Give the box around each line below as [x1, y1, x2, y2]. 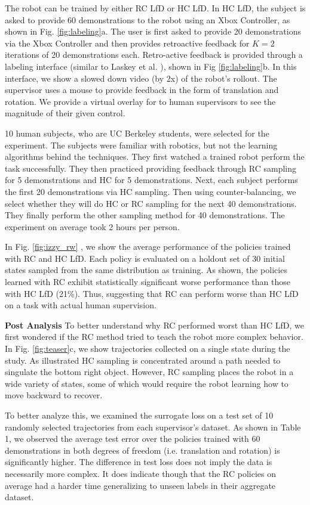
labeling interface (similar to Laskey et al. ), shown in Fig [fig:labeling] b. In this [5, 60, 297, 72]
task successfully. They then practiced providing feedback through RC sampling [5, 162, 296, 174]
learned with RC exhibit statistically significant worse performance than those [5, 275, 290, 288]
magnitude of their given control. [5, 107, 125, 119]
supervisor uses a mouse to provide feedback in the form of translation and [5, 83, 279, 96]
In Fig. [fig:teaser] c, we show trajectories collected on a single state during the [5, 342, 290, 355]
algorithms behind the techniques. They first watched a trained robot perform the [5, 150, 305, 163]
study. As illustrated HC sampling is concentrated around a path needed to [5, 354, 281, 366]
